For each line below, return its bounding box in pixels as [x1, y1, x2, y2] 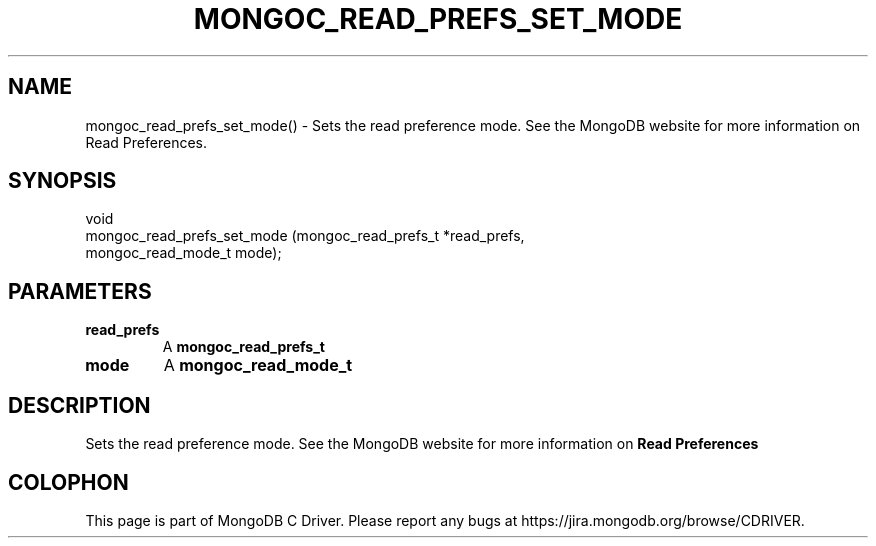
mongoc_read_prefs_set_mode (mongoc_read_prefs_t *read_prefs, [85, 227, 525, 245]
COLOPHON [8, 469, 129, 495]
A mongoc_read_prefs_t [162, 338, 325, 356]
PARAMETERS [8, 278, 152, 304]
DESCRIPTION [8, 392, 151, 418]
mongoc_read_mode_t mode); [85, 244, 282, 262]
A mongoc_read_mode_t [163, 355, 353, 376]
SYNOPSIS [8, 168, 117, 194]
